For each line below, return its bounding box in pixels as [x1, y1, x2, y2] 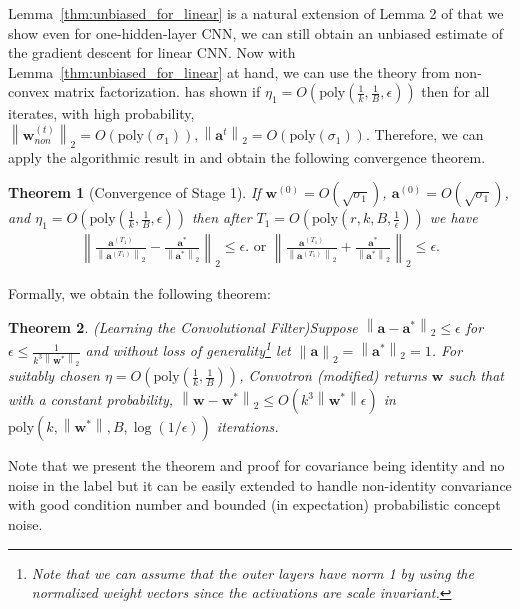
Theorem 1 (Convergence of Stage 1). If [8, 182, 261, 203]
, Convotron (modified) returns [239, 365, 427, 386]
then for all [421, 81, 490, 102]
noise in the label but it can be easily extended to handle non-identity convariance [8, 474, 512, 495]
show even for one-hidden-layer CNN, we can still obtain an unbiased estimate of [8, 22, 504, 43]
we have [429, 207, 478, 228]
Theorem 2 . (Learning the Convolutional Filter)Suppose [8, 316, 358, 337]
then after [191, 207, 252, 228]
